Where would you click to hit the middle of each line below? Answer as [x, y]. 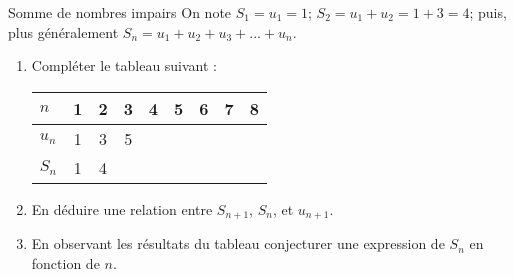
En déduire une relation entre [122, 208]
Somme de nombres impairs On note [120, 12]
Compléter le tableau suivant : [124, 65]
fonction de [65, 262]
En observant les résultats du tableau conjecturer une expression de [238, 243]
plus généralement [63, 31]
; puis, [488, 12]
